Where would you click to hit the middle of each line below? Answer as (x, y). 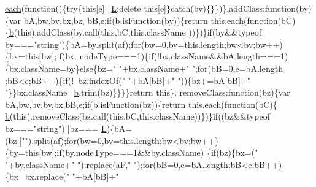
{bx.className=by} (42, 68)
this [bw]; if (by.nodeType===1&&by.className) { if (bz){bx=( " (141, 152)
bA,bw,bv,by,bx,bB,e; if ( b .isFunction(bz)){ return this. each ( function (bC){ (141, 104)
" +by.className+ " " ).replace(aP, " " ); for (79, 164)
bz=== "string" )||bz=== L (56, 128)
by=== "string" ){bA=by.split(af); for (73, 44)
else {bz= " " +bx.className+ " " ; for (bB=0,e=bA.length (181, 68)
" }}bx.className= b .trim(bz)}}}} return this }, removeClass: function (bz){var (148, 92)
